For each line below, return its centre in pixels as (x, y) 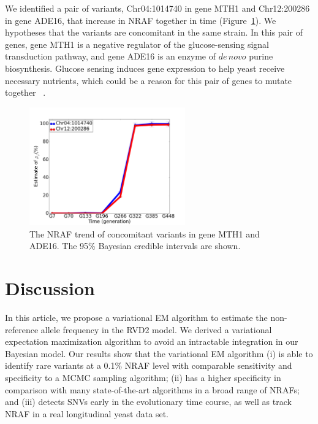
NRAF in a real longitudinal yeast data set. (87, 413)
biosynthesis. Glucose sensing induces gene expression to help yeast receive (145, 68)
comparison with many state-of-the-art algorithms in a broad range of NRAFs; (152, 389)
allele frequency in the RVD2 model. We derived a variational (156, 329)
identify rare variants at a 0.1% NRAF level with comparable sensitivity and (149, 365)
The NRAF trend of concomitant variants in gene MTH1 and (145, 233)
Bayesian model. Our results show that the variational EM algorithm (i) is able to (159, 353)
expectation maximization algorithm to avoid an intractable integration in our (152, 341)
